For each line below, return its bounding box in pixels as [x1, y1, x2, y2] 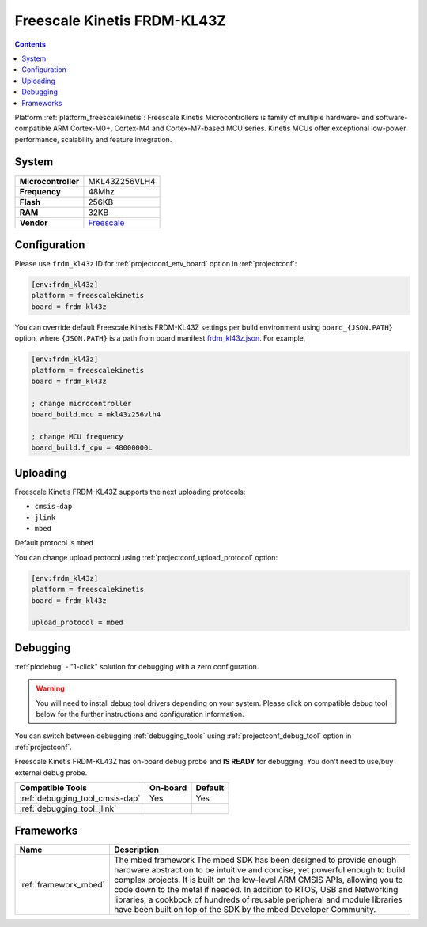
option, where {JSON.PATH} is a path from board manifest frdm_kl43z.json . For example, [14, 333, 306, 343]
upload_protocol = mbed [31, 618, 124, 627]
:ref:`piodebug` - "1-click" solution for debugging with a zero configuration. [14, 661, 259, 671]
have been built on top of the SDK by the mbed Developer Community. [113, 904, 376, 915]
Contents [14, 40, 47, 49]
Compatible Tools [19, 782, 87, 793]
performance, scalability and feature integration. [14, 134, 172, 144]
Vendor [19, 217, 48, 228]
